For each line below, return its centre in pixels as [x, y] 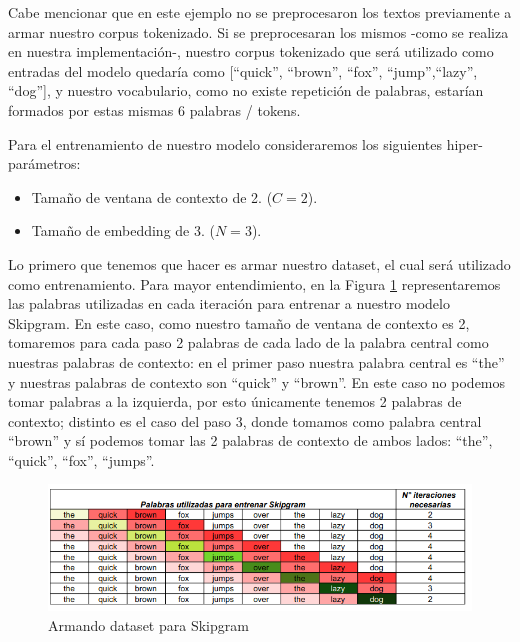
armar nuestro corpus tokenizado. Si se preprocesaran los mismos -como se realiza [258, 31]
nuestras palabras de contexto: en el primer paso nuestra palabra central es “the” [256, 361]
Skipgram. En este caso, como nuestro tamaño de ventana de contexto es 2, [239, 322]
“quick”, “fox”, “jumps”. [81, 459]
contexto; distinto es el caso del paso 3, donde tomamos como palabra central [245, 420]
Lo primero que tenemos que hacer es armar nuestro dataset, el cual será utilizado [259, 263]
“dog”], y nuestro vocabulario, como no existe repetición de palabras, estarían [246, 90]
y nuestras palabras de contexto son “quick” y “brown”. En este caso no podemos [257, 381]
